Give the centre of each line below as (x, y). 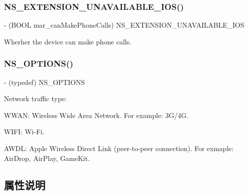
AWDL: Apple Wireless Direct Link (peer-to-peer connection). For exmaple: (119, 148)
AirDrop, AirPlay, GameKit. (47, 158)
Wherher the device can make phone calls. (68, 41)
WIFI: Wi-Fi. (24, 132)
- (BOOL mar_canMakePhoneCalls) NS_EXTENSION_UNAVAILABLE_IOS (124, 25)
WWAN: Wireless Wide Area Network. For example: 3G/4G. (96, 115)
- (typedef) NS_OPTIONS (44, 82)
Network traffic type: (35, 98)
